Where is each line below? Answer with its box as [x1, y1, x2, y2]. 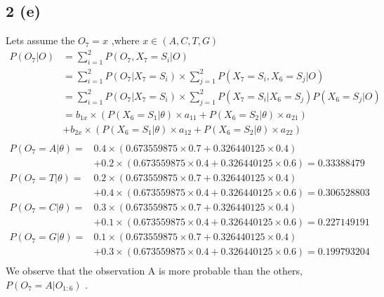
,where [111, 33, 140, 48]
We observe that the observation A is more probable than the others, [6, 263, 303, 278]
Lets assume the [6, 33, 75, 48]
